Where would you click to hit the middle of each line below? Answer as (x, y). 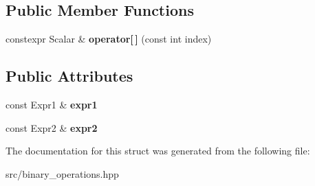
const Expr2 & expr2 (52, 127)
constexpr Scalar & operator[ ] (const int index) (109, 39)
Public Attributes (69, 76)
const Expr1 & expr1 (52, 104)
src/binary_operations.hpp (62, 173)
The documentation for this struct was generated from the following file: (158, 151)
